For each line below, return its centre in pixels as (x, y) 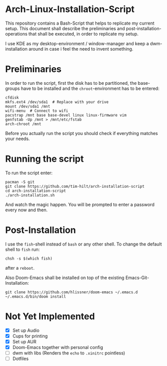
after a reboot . (20, 268)
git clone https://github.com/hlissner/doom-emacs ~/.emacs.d (71, 292)
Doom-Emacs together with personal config (58, 347)
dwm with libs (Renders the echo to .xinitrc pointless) (69, 353)
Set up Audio (26, 330)
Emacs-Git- (137, 278)
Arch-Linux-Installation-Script (70, 9)
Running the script (45, 159)
